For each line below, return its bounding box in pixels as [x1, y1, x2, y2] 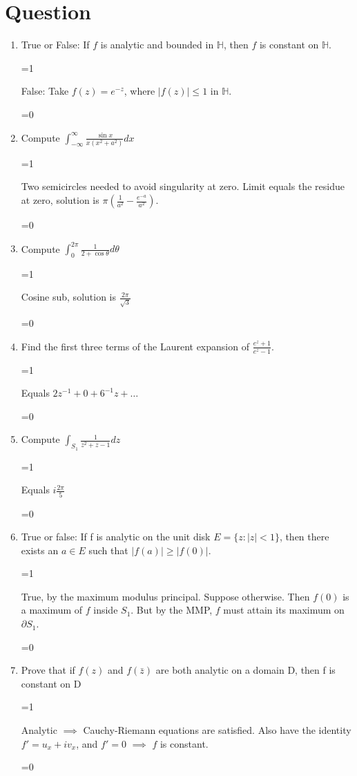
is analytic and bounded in [100, 37, 214, 52]
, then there [279, 529, 329, 544]
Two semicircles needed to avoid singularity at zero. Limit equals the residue [21, 179, 345, 193]
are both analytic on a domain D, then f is [155, 663, 336, 677]
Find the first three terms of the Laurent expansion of [21, 339, 249, 353]
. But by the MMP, [131, 603, 213, 617]
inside [93, 603, 118, 617]
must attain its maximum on [223, 603, 345, 617]
